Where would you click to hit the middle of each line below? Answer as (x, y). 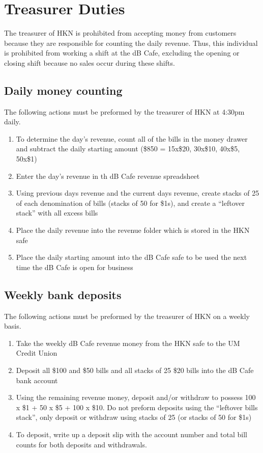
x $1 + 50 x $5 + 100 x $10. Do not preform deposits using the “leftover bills (137, 407)
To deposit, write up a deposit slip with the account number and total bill (131, 434)
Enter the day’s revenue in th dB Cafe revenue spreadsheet (108, 176)
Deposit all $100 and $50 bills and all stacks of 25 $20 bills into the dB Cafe (135, 370)
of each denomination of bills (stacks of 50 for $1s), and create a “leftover (130, 203)
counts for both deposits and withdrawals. (81, 444)
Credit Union (37, 353)
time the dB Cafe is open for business (75, 267)
